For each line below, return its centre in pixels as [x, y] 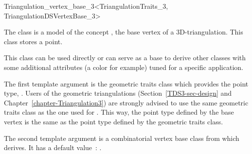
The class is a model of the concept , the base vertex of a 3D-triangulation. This [124, 32]
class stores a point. [33, 41]
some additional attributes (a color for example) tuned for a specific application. [124, 67]
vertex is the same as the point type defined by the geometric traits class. [114, 121]
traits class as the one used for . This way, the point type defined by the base [119, 112]
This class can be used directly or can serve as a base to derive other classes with [125, 58]
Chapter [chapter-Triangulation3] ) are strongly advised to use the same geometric [126, 102]
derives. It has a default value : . [53, 147]
